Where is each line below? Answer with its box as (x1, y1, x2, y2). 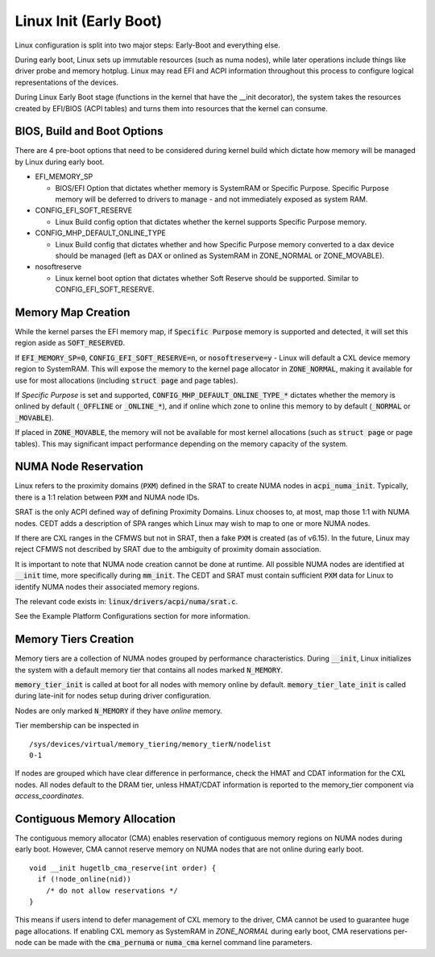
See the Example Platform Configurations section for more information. (14, 611, 251, 621)
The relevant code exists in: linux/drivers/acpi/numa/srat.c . (14, 596, 238, 606)
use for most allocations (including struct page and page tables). (14, 375, 238, 385)
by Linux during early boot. (14, 157, 105, 167)
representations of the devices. (14, 77, 119, 87)
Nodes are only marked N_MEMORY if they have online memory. (14, 706, 223, 715)
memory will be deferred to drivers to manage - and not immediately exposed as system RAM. (55, 194, 368, 204)
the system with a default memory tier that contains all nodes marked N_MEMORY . (14, 665, 284, 674)
